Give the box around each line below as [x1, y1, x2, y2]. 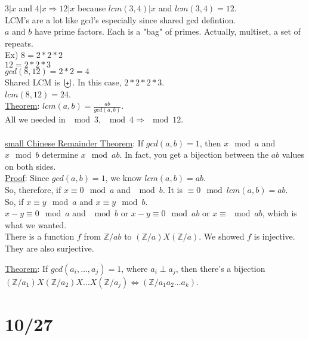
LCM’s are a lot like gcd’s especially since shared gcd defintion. [5, 13, 236, 26]
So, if [5, 195, 24, 207]
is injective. [254, 230, 295, 243]
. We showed [199, 230, 245, 243]
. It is [162, 183, 183, 196]
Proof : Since [5, 171, 50, 184]
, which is [262, 207, 297, 219]
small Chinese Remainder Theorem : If [5, 136, 144, 149]
